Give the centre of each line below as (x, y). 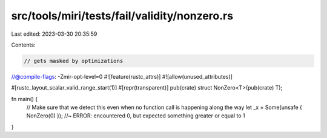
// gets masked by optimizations (74, 61)
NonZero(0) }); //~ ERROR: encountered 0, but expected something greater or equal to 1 (136, 116)
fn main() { (25, 99)
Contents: (23, 45)
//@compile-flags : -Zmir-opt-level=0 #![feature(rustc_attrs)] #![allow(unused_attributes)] (122, 76)
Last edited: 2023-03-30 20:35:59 (54, 34)
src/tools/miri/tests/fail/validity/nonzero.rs (122, 16)
